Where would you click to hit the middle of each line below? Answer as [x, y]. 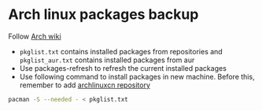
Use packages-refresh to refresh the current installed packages [123, 68]
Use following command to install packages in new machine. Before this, [137, 76]
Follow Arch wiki [35, 36]
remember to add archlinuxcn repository [85, 85]
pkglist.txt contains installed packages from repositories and [121, 51]
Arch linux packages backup [103, 15]
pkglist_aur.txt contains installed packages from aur [107, 60]
